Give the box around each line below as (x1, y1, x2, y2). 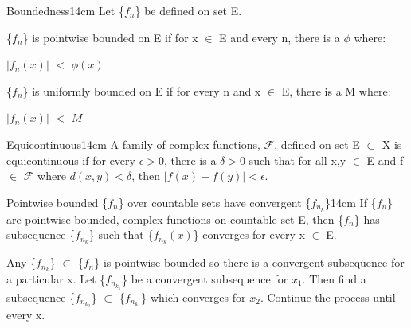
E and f (366, 151, 404, 168)
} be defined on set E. (135, 2, 242, 18)
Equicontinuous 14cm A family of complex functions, (6, 135, 260, 152)
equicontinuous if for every (6, 151, 135, 168)
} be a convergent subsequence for (121, 270, 288, 287)
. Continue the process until (260, 288, 396, 305)
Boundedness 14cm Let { (6, 2, 124, 18)
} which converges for (141, 288, 246, 305)
